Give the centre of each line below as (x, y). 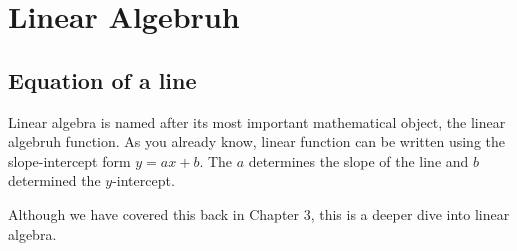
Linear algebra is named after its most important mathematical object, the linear (257, 121)
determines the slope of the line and (358, 160)
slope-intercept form (69, 160)
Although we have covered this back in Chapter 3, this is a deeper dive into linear (259, 213)
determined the (54, 180)
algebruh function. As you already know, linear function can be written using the (256, 141)
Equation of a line (102, 79)
